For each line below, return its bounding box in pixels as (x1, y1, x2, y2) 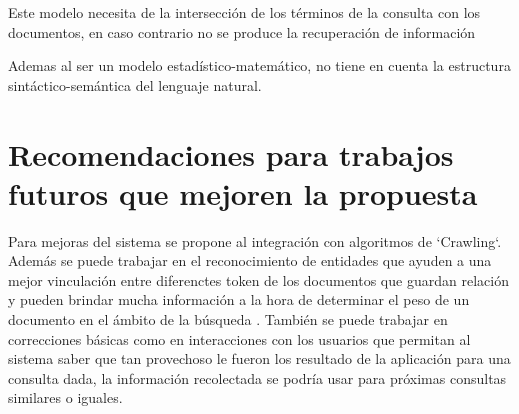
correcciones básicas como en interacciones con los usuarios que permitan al (8, 328, 471, 349)
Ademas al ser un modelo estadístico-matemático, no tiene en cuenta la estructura (8, 55, 511, 76)
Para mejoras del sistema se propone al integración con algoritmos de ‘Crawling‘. (8, 230, 502, 251)
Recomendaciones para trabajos (8, 133, 454, 174)
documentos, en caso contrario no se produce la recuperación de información (8, 21, 476, 42)
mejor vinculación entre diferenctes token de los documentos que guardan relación (8, 269, 509, 290)
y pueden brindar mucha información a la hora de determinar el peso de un (8, 289, 470, 310)
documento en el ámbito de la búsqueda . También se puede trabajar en (8, 309, 448, 330)
